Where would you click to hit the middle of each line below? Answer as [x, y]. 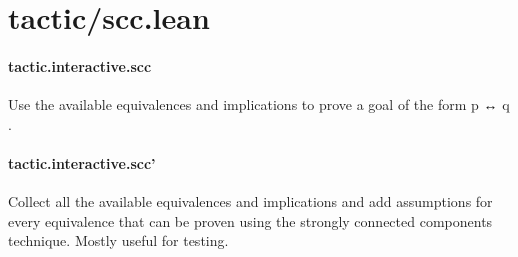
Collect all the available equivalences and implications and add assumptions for [250, 201]
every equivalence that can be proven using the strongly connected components [250, 220]
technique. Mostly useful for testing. [118, 240]
